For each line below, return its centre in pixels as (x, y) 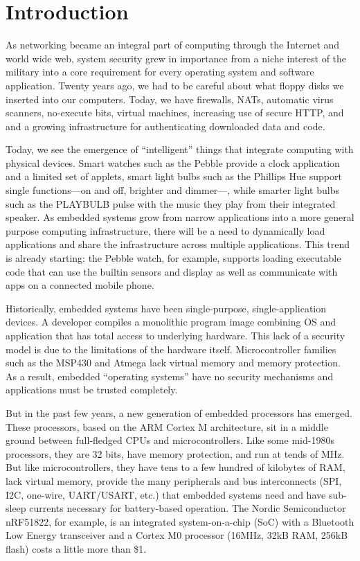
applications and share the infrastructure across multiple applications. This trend (178, 244)
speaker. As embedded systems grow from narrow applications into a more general (180, 217)
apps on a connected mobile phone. (80, 285)
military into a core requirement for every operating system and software (160, 72)
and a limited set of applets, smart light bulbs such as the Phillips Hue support (174, 176)
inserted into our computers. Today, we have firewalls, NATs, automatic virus (170, 99)
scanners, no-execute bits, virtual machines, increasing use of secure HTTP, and (175, 113)
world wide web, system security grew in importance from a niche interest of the (176, 58)
